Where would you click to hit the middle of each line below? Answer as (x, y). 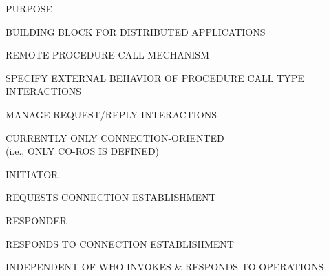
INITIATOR (32, 174)
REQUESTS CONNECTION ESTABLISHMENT (111, 197)
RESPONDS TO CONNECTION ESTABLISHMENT (120, 243)
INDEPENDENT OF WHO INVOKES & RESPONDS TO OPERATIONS (165, 267)
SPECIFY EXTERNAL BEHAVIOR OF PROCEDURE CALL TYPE (155, 77)
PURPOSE (29, 8)
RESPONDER (36, 220)
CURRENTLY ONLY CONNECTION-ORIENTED (115, 137)
